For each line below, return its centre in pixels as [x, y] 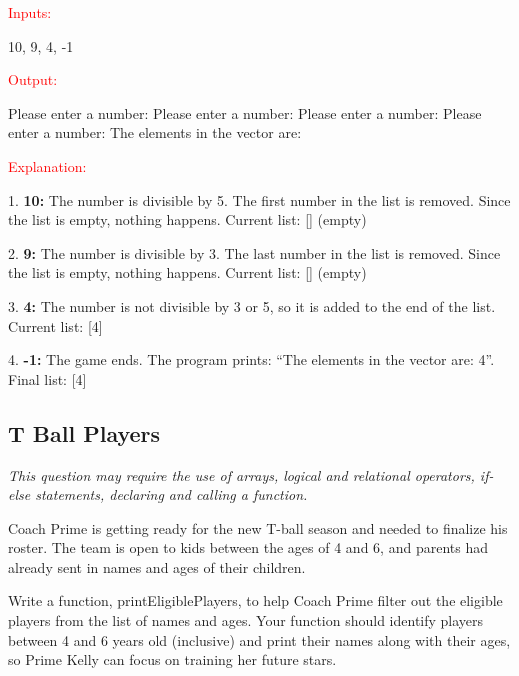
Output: [33, 79]
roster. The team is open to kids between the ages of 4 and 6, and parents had [248, 547]
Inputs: [30, 12]
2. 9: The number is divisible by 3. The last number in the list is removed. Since [254, 252]
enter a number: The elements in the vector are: [155, 132]
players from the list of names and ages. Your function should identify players [246, 620]
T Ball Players [84, 432]
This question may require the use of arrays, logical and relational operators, [241, 474]
